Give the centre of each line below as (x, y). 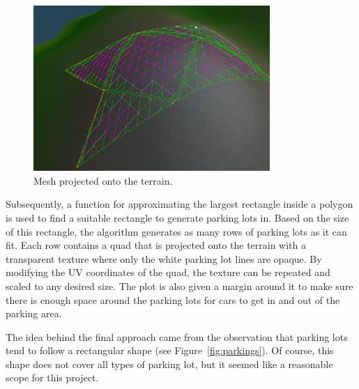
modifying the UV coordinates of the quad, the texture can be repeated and (168, 272)
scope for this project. (52, 377)
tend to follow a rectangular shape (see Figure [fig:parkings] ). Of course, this (170, 350)
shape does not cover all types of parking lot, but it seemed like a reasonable (169, 364)
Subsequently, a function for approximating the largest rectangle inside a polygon (179, 204)
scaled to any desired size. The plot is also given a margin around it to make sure (179, 285)
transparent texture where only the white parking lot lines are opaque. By (164, 258)
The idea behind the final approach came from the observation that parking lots (177, 336)
